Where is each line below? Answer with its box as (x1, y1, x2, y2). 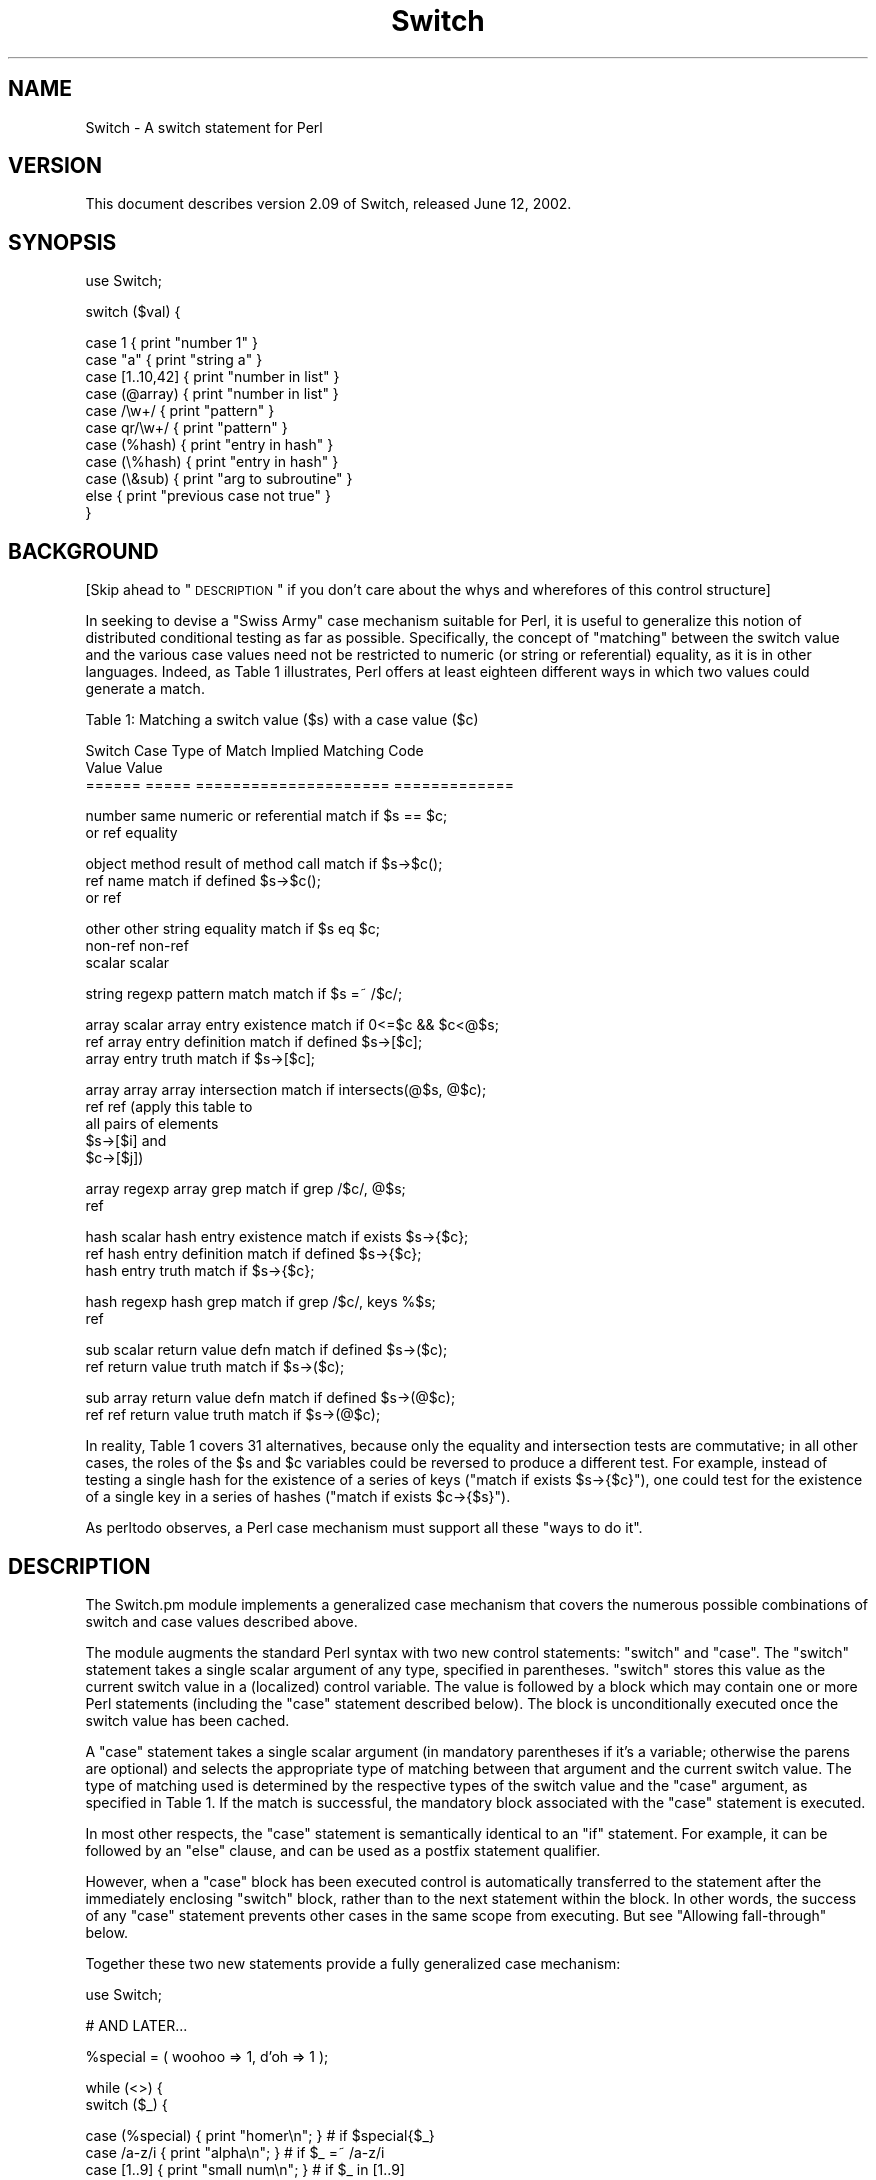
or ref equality (85, 824, 178, 842)
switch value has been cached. (85, 1711, 290, 1729)
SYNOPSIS (8, 229, 117, 255)
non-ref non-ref (85, 937, 189, 955)
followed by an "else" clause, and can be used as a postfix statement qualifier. (85, 1841, 601, 1859)
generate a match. (85, 680, 205, 698)
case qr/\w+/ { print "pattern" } (85, 419, 288, 437)
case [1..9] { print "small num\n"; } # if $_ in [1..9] (85, 2160, 405, 2178)
